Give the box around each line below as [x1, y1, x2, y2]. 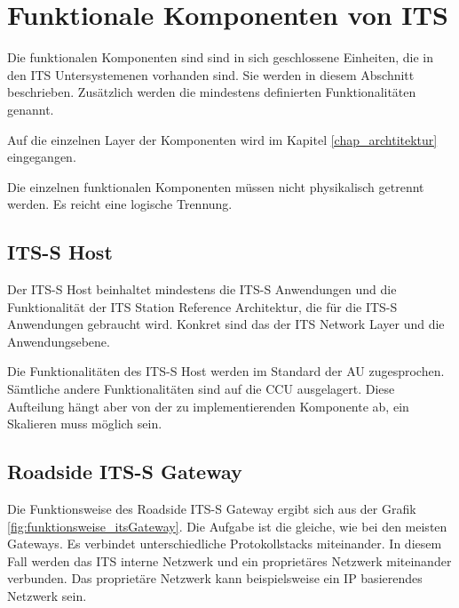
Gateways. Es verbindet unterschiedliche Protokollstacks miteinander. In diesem [7, 534, 442, 553]
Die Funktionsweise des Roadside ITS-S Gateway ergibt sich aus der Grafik [7, 500, 416, 518]
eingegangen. [7, 148, 76, 166]
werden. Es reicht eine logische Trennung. [7, 195, 233, 213]
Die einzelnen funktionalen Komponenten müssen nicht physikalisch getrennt [7, 177, 424, 196]
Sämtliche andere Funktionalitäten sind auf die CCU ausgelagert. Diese [7, 380, 395, 398]
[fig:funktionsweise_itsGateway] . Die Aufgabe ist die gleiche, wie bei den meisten [7, 516, 447, 535]
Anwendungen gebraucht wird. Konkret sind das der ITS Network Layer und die [7, 315, 445, 333]
